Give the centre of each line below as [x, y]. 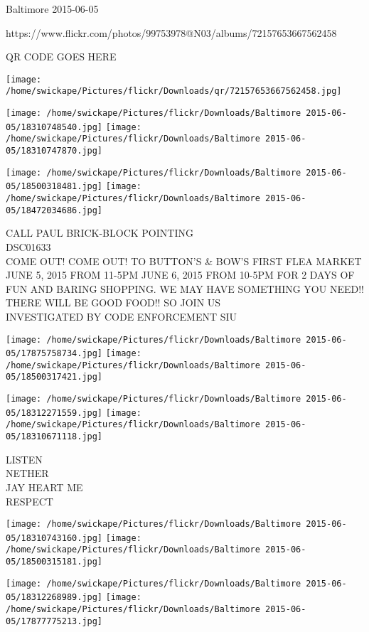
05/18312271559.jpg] [54, 413]
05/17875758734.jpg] [54, 354]
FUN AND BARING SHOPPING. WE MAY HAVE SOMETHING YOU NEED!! [185, 288]
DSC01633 [28, 246]
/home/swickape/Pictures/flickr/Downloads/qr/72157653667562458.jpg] [174, 91]
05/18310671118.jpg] [54, 437]
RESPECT [30, 501]
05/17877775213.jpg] [54, 621]
